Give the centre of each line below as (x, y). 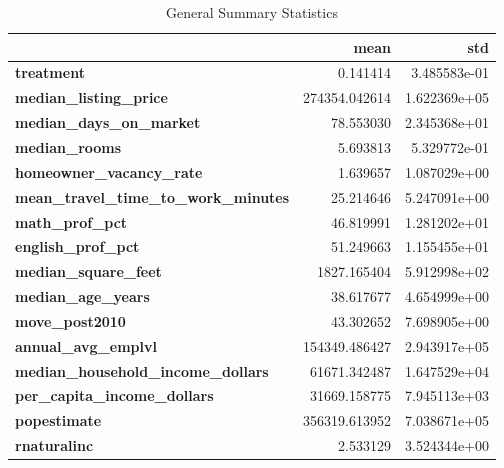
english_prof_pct (77, 246)
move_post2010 (70, 320)
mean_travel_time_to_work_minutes (152, 196)
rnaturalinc (54, 445)
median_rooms (68, 146)
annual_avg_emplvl (86, 345)
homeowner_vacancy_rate (109, 171)
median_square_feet (88, 271)
